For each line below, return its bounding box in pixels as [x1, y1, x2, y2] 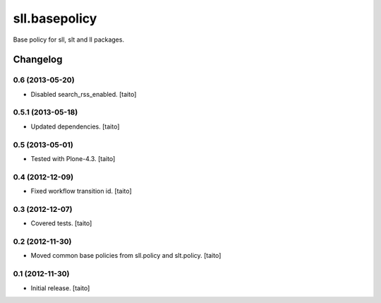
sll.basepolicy [13, 11, 97, 26]
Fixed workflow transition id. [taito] [30, 187, 132, 196]
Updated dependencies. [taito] [30, 122, 120, 131]
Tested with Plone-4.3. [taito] [30, 154, 116, 162]
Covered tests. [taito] [30, 219, 92, 227]
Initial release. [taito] [30, 283, 90, 292]
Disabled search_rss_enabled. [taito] [30, 90, 137, 98]
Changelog [13, 54, 63, 66]
